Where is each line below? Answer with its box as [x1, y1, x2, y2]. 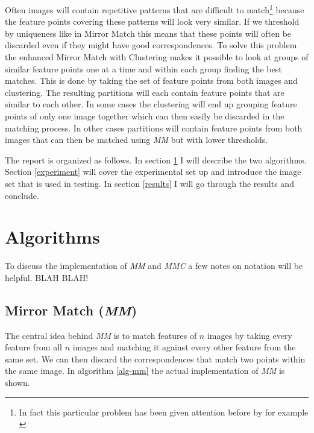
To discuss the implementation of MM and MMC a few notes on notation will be [5, 259, 303, 272]
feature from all [5, 341, 62, 353]
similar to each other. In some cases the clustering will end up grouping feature [5, 98, 297, 110]
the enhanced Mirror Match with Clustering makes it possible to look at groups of [5, 51, 309, 63]
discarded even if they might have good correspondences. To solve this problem [5, 39, 297, 51]
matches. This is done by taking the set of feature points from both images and [5, 74, 298, 87]
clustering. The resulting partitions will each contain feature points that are [5, 86, 284, 98]
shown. [5, 376, 30, 389]
